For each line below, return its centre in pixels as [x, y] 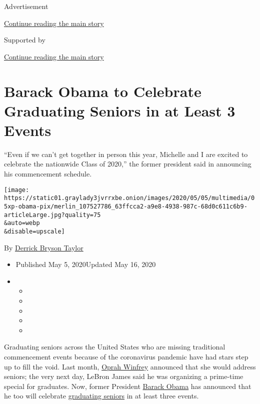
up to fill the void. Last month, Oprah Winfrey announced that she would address [130, 366]
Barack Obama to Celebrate [103, 91]
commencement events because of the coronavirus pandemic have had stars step [126, 356]
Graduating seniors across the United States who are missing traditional [115, 347]
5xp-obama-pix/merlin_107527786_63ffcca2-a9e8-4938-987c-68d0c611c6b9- [126, 206]
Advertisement [26, 6]
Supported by [25, 40]
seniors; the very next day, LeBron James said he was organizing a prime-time [124, 376]
